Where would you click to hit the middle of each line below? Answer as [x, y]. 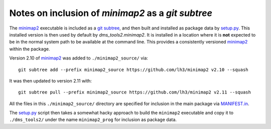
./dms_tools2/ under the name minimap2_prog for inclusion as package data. [93, 119]
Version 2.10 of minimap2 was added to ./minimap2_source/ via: [79, 58]
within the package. [30, 49]
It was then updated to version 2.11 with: [51, 80]
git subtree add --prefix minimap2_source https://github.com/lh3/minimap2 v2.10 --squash [133, 69]
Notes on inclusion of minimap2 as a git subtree [111, 13]
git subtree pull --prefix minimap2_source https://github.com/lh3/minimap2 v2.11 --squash [134, 92]
